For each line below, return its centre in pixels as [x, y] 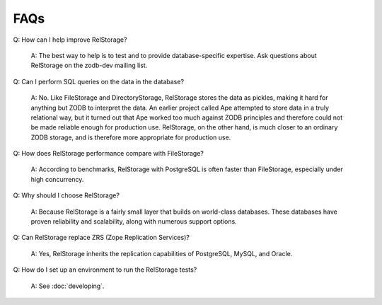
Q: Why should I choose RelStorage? [66, 195]
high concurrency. [57, 179]
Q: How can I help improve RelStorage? [70, 40]
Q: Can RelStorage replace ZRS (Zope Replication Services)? [102, 238]
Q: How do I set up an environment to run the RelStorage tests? [105, 270]
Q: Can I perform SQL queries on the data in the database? [98, 81]
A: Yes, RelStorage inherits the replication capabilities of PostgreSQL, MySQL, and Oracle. [162, 253]
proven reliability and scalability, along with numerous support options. [134, 221]
